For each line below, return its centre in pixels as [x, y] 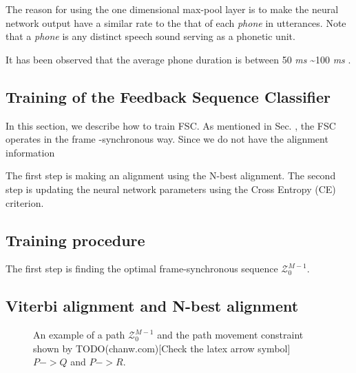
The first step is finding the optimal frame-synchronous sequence [142, 269]
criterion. [25, 202]
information [30, 152]
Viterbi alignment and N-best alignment [152, 306]
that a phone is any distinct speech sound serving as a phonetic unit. [150, 36]
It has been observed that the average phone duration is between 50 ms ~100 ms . [178, 59]
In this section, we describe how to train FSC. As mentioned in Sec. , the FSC [171, 125]
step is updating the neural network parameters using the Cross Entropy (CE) [171, 189]
